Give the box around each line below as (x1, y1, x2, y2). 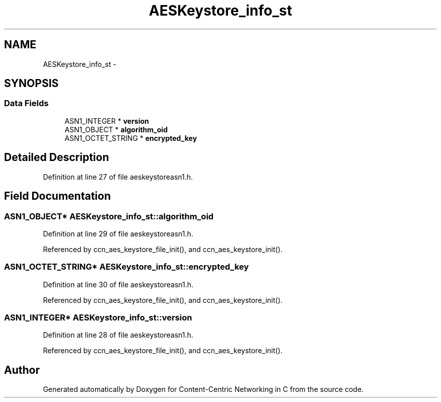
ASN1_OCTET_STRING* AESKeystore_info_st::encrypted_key (4, 262, 249, 272)
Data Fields (4, 98, 49, 109)
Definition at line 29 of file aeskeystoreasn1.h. (43, 229, 193, 238)
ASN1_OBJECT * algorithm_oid (64, 125, 168, 134)
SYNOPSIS (4, 77, 59, 90)
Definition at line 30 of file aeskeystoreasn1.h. (43, 280, 194, 289)
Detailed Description (4, 151, 109, 164)
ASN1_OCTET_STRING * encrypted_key (64, 133, 197, 142)
